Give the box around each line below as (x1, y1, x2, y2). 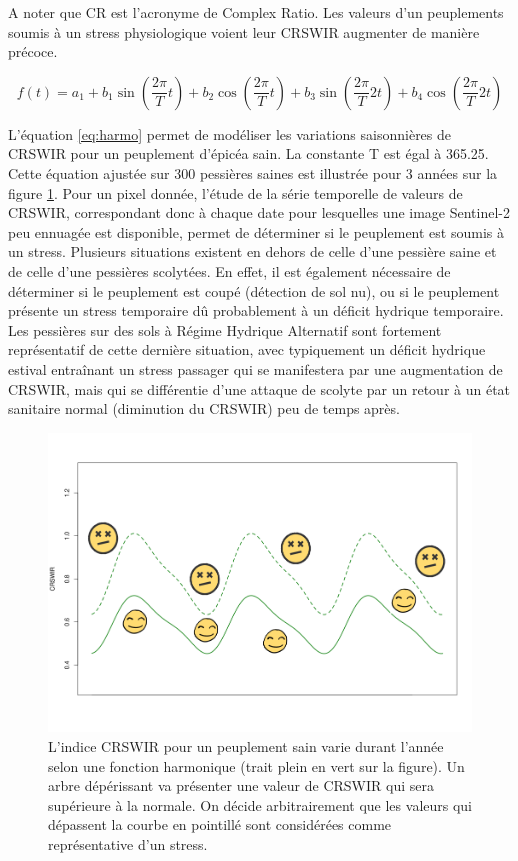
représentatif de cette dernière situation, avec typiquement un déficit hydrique (8, 339, 486, 360)
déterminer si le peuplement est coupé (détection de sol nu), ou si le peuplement (8, 280, 500, 301)
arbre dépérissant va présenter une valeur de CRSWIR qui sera (48, 775, 434, 796)
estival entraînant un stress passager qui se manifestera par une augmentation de (8, 358, 503, 379)
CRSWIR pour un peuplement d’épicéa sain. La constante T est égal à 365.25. (8, 143, 489, 164)
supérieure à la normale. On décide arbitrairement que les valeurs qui (48, 794, 473, 815)
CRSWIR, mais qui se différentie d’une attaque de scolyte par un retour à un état (8, 378, 511, 399)
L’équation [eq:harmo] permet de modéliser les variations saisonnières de (8, 123, 452, 144)
